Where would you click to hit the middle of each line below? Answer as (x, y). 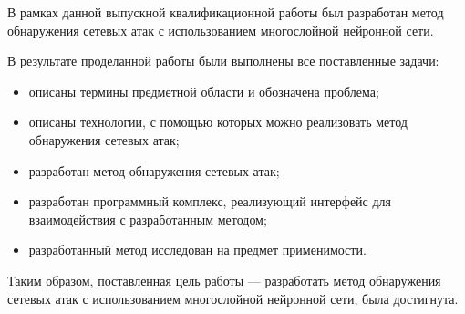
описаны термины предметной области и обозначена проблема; (204, 91)
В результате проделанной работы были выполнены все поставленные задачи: (223, 61)
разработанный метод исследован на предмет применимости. (197, 250)
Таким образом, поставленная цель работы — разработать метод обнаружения (224, 280)
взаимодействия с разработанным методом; (148, 219)
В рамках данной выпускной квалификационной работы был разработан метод (226, 12)
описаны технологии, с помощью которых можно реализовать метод (218, 122)
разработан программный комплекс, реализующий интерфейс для (210, 201)
